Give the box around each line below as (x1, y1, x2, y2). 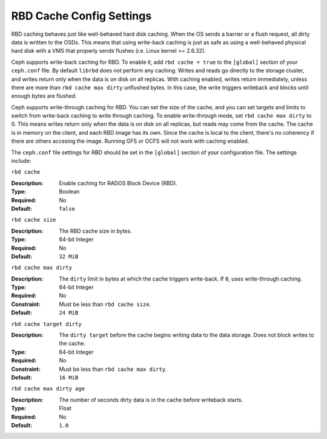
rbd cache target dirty (11, 321, 82, 327)
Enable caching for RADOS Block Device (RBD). (59, 179, 178, 186)
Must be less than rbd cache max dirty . (59, 365, 167, 373)
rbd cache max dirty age (11, 386, 85, 392)
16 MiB (59, 374, 79, 381)
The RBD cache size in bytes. (59, 227, 133, 234)
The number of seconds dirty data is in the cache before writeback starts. (59, 396, 243, 403)
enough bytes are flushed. (11, 92, 77, 100)
